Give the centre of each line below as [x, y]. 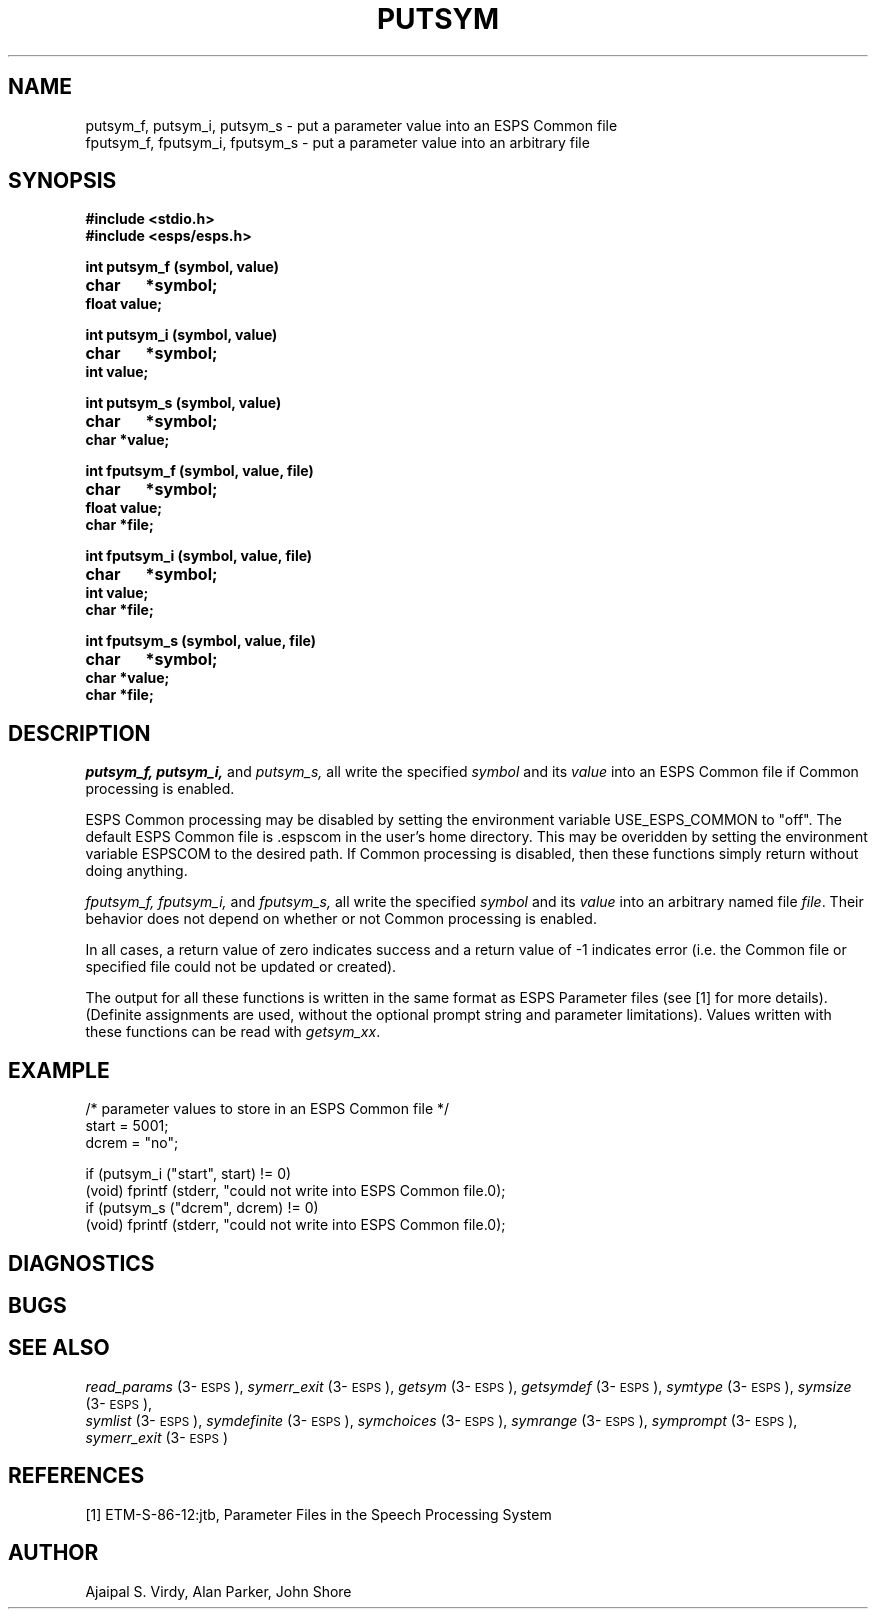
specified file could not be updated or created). [241, 967]
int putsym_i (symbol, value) [181, 335]
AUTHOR [53, 1553]
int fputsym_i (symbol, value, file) [199, 556]
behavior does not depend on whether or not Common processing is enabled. [341, 919]
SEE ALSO [59, 1348]
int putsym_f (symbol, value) [182, 267]
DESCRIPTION [79, 733]
